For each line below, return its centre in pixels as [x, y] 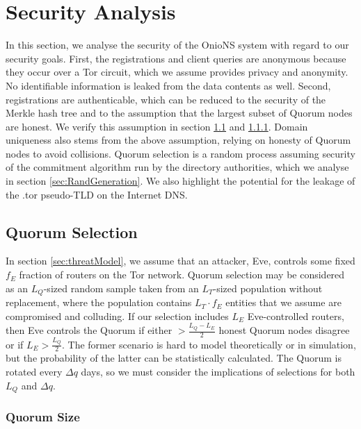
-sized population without [268, 288]
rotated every [34, 371]
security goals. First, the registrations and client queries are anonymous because [176, 58]
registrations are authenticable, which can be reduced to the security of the [166, 99]
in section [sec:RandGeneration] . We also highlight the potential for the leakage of [180, 181]
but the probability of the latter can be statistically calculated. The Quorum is [174, 358]
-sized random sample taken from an [121, 288]
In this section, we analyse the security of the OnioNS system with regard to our [177, 45]
